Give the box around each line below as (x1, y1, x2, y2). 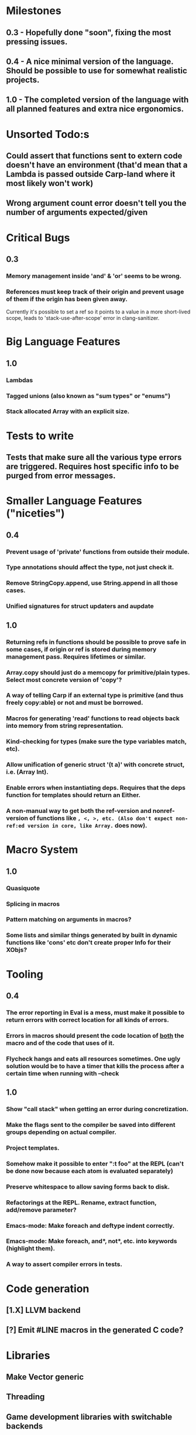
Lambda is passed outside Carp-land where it (6, 169, 176, 179)
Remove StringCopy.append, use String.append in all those (6, 579, 178, 587)
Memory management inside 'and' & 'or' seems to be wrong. (6, 272, 182, 280)
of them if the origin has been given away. (6, 295, 128, 303)
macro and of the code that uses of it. (6, 1039, 115, 1047)
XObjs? (6, 946, 27, 954)
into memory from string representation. (6, 722, 124, 730)
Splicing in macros (6, 900, 60, 908)
